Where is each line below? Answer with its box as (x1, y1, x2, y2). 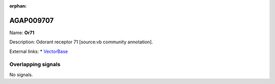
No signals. (9, 71, 33, 77)
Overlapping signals (9, 61, 61, 68)
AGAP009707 (9, 16, 54, 25)
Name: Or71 (9, 30, 35, 36)
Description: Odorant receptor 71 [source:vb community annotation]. (9, 39, 153, 45)
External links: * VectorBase (9, 48, 68, 54)
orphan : (9, 3, 27, 9)
